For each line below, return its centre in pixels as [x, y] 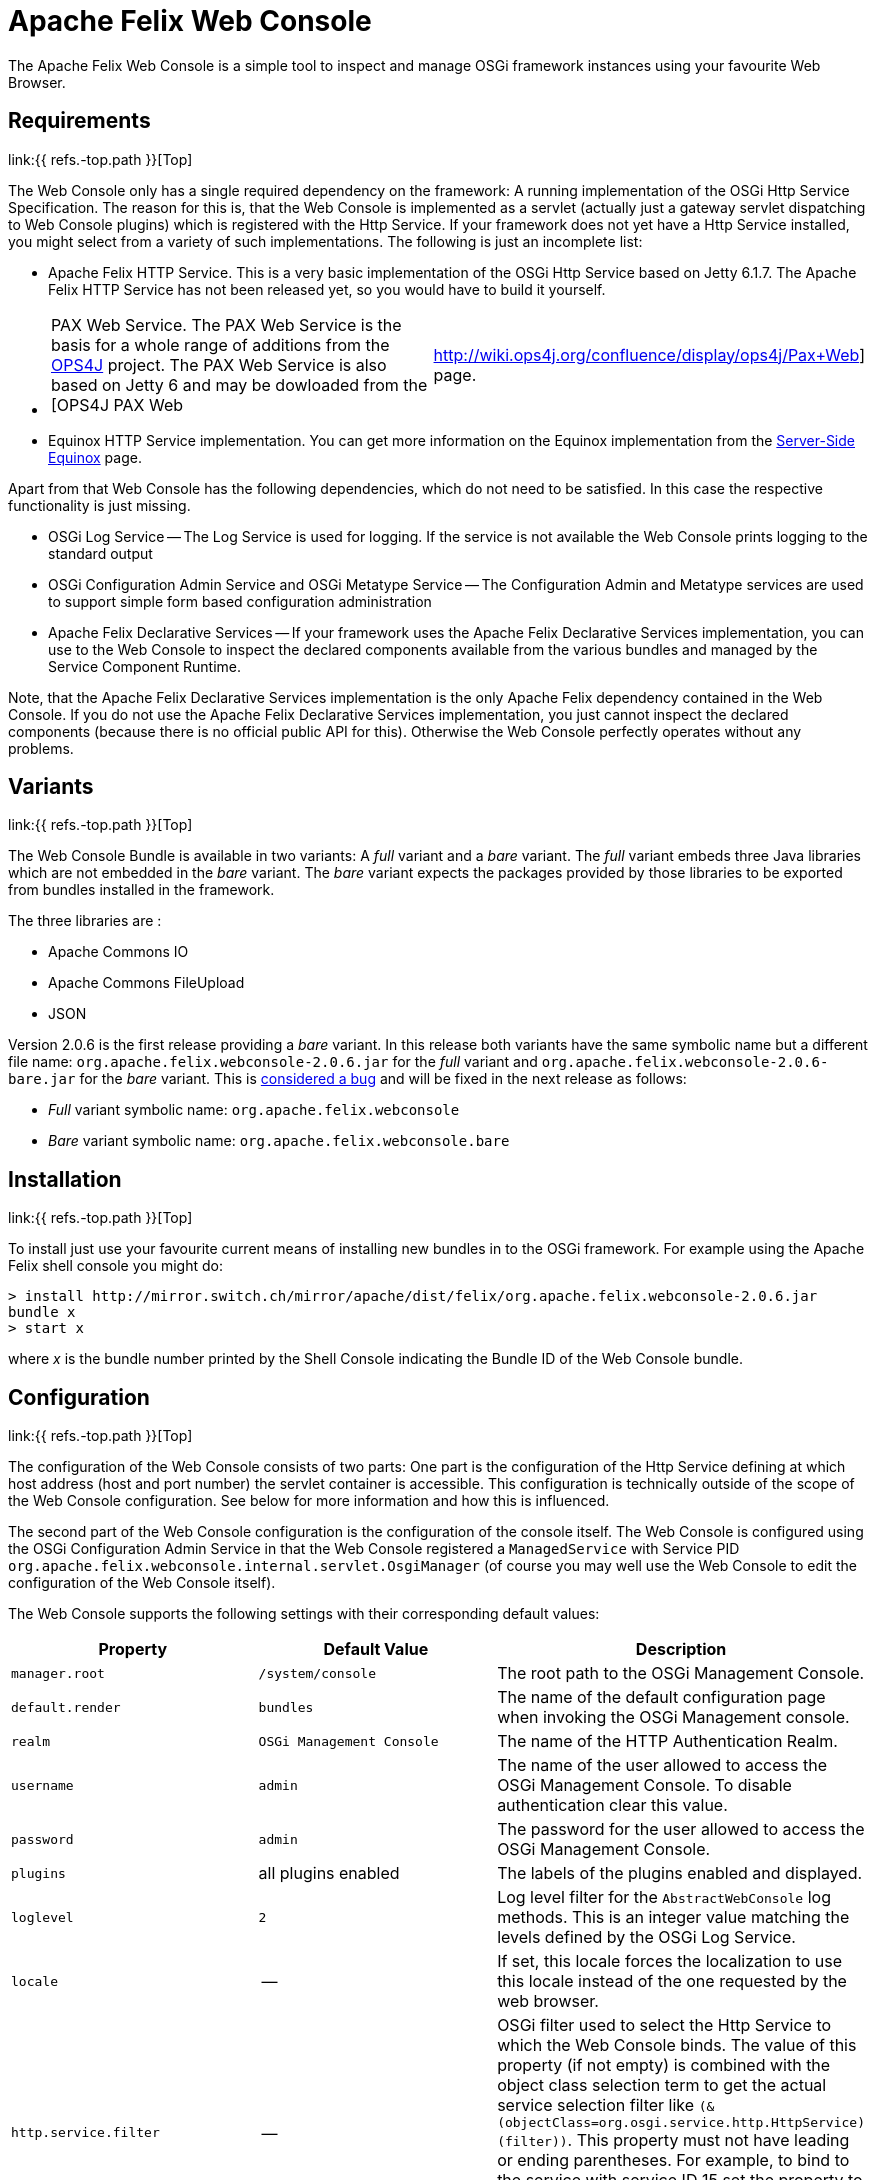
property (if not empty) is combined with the [664, 2065]
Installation [65, 1179]
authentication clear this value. [612, 1805]
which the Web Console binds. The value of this [677, 2045]
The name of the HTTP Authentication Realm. [667, 1741]
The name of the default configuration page [661, 1697]
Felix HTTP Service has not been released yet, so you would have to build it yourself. [327, 289]
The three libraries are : [85, 921]
